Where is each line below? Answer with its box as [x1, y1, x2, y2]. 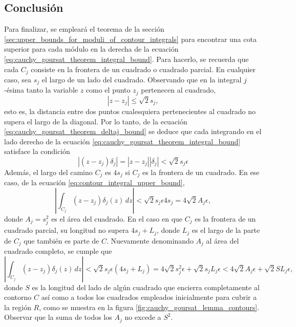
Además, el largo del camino [4, 166, 93, 177]
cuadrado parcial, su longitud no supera [4, 225, 129, 235]
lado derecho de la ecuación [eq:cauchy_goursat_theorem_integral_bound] [4, 136, 241, 146]
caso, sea [4, 74, 32, 85]
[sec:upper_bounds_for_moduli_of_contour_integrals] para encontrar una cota [4, 33, 257, 44]
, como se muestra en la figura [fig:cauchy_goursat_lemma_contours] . [39, 301, 260, 312]
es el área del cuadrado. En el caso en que [51, 213, 183, 224]
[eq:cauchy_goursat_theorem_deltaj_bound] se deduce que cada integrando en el [4, 126, 262, 137]
